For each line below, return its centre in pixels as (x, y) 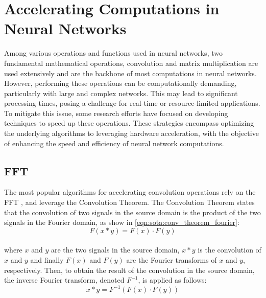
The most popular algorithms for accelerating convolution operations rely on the (130, 192)
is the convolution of (229, 250)
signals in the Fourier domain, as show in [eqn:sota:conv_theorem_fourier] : (122, 222)
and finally (47, 260)
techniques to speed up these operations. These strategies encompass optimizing (129, 123)
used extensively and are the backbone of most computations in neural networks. (130, 73)
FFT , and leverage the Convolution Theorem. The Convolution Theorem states (129, 202)
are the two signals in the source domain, (115, 250)
